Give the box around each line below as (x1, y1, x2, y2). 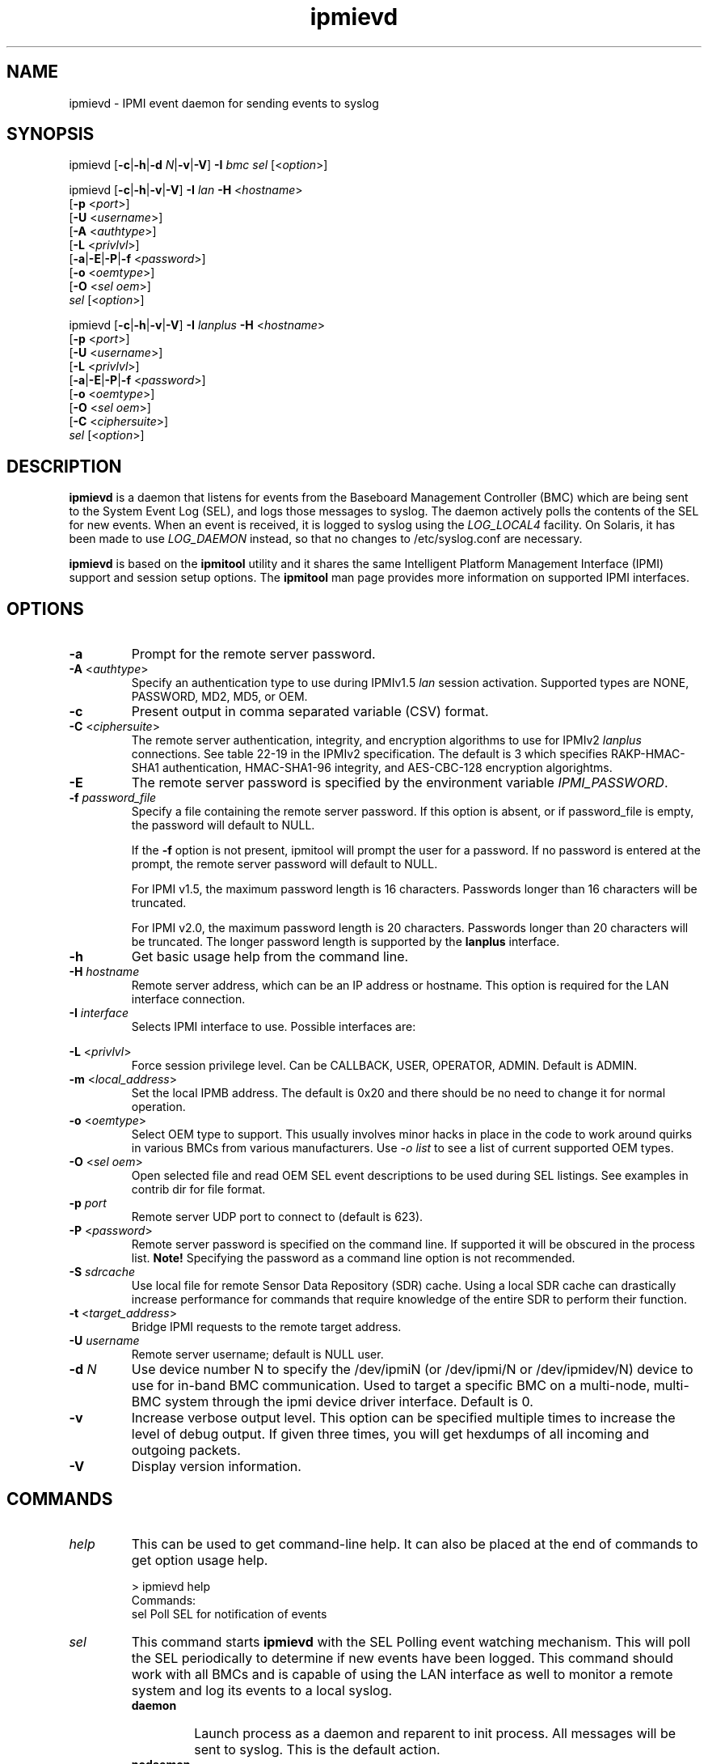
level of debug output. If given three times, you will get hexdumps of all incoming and (131, 1426, 649, 1443)
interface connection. (131, 992, 246, 1007)
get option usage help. (131, 1551, 268, 1568)
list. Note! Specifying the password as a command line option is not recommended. (131, 1251, 575, 1266)
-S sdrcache (69, 1265, 135, 1279)
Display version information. (131, 1458, 301, 1475)
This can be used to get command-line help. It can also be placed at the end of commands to (131, 1535, 698, 1552)
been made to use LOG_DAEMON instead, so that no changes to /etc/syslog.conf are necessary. (69, 532, 583, 546)
